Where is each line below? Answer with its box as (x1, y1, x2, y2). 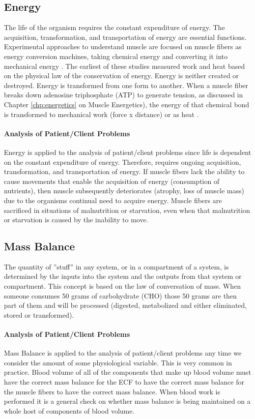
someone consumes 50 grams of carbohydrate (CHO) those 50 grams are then (4, 290, 237, 300)
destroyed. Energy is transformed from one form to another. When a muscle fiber (4, 80, 249, 90)
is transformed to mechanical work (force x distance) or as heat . (4, 109, 199, 119)
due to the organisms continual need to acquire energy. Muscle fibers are (4, 195, 222, 205)
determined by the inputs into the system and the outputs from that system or (4, 271, 242, 281)
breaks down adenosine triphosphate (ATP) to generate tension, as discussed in (4, 90, 243, 100)
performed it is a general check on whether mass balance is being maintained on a (4, 396, 251, 406)
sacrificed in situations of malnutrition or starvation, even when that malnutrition (4, 205, 250, 215)
